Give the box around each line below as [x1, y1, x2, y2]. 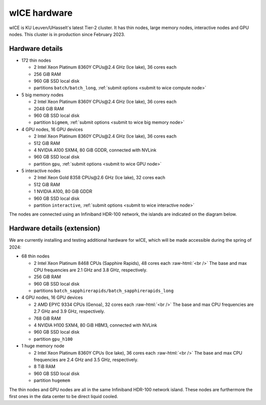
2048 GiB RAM [33, 106, 64, 111]
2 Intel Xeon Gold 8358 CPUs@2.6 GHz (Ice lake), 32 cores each [33, 175, 166, 181]
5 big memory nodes [21, 92, 64, 98]
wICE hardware [9, 7, 73, 18]
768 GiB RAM [33, 315, 61, 321]
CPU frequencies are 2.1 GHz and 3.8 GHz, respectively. [33, 267, 148, 273]
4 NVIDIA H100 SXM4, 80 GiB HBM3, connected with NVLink [33, 322, 157, 328]
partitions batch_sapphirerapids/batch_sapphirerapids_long [33, 288, 174, 294]
